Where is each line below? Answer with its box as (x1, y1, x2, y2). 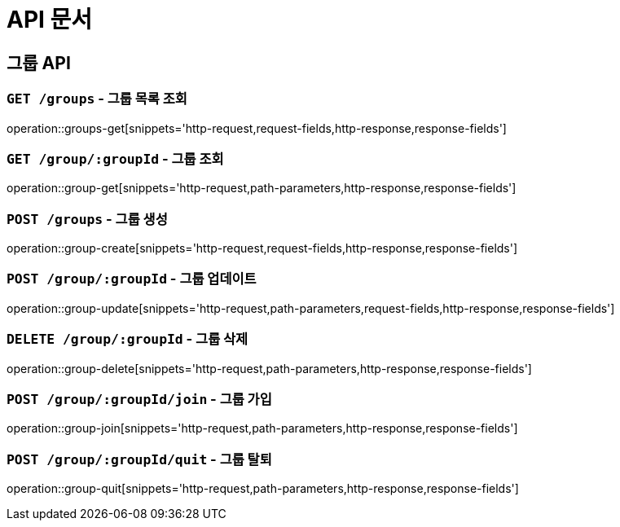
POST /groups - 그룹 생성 (7, 210, 168, 227)
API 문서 (7, 6, 93, 33)
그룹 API (7, 52, 71, 73)
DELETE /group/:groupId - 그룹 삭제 (7, 331, 248, 348)
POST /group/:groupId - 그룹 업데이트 (7, 270, 257, 288)
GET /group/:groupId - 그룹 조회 (7, 150, 224, 167)
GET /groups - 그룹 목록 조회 (7, 90, 187, 108)
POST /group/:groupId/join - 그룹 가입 (7, 390, 272, 407)
